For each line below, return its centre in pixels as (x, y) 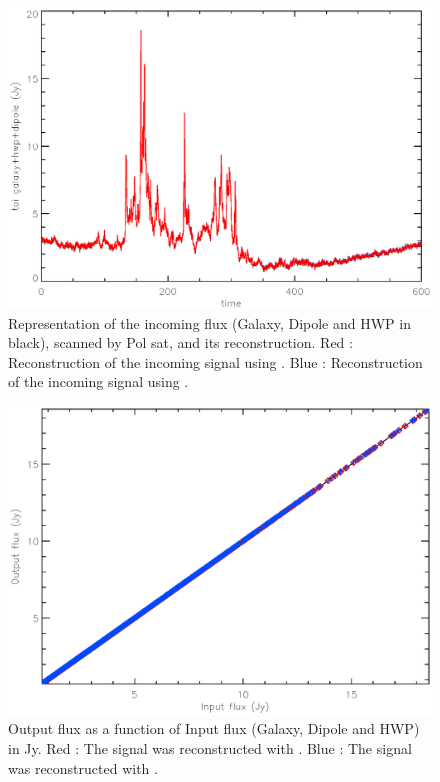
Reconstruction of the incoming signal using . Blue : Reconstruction (215, 361)
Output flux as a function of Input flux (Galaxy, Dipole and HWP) (214, 728)
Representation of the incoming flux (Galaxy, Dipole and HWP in (209, 322)
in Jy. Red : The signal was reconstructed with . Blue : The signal (210, 748)
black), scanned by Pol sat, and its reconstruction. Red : (180, 342)
